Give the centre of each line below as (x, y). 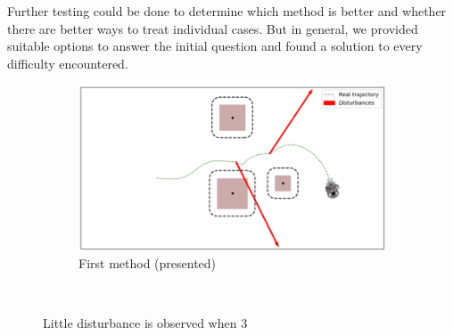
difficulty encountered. (68, 63)
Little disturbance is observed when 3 (145, 322)
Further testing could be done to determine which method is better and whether (227, 11)
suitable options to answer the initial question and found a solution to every (215, 46)
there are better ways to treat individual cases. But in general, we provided (213, 28)
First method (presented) (148, 262)
